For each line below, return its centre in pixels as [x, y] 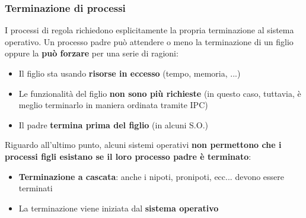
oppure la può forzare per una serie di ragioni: [92, 53]
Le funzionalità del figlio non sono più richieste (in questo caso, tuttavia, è [160, 93]
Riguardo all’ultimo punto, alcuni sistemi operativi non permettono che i [143, 145]
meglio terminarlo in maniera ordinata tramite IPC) [113, 105]
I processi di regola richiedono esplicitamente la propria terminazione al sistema [149, 30]
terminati [36, 188]
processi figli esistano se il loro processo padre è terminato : [128, 156]
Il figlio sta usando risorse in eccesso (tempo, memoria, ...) [130, 73]
